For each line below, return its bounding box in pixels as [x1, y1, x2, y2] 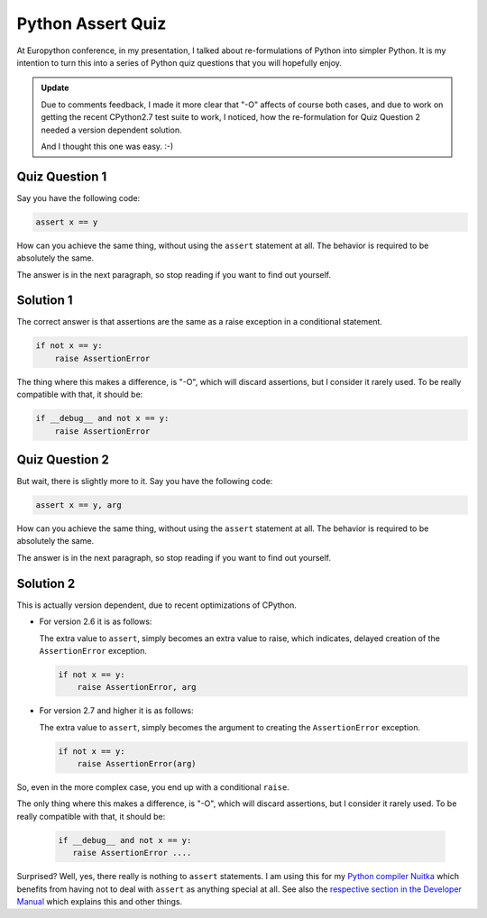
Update [41, 82, 69, 94]
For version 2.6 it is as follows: [39, 616, 152, 627]
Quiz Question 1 [16, 169, 107, 184]
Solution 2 [16, 575, 76, 591]
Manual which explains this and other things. [16, 895, 183, 906]
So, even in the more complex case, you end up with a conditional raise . [16, 782, 290, 793]
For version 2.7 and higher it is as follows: [39, 705, 194, 716]
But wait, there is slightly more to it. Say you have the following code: [16, 476, 273, 487]
